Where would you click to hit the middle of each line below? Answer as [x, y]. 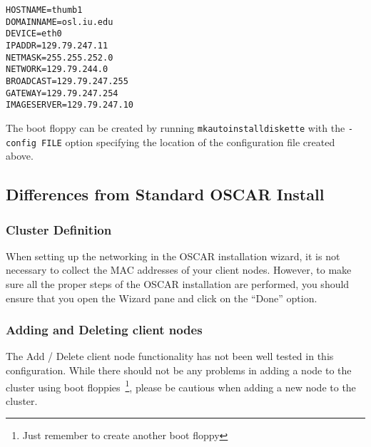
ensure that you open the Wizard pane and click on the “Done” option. [162, 298]
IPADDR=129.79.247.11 [57, 45]
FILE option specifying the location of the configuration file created [188, 142]
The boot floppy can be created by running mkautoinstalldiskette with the [176, 127]
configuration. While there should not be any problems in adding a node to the [179, 370]
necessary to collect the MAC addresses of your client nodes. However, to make [179, 270]
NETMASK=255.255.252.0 [60, 57]
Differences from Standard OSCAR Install [165, 194]
